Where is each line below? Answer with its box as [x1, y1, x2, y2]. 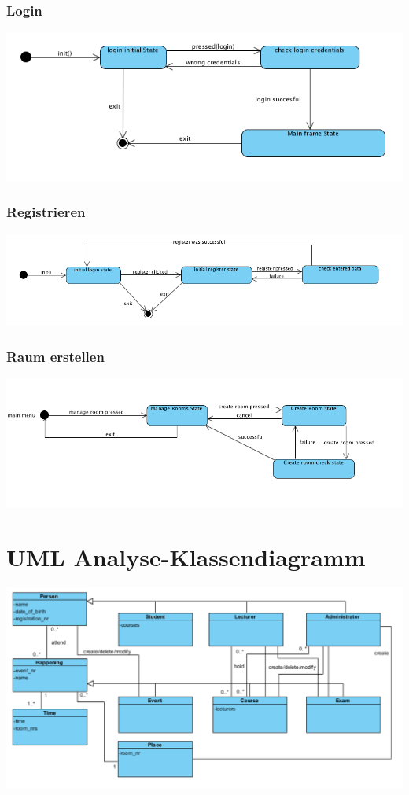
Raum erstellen [6, 346, 105, 366]
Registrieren [6, 202, 86, 222]
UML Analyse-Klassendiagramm [6, 540, 366, 572]
